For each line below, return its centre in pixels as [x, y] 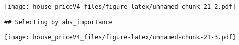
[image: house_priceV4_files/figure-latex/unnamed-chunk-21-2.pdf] [120, 7]
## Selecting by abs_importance [58, 22]
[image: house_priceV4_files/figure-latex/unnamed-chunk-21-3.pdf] [120, 38]
